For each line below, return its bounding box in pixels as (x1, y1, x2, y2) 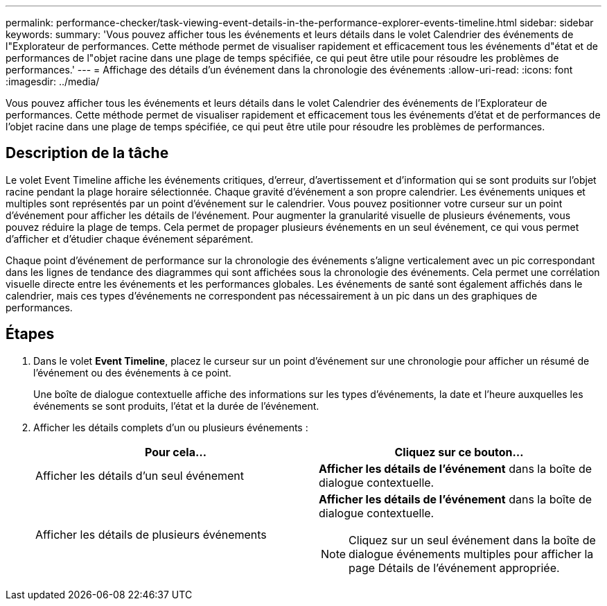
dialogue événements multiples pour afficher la (349, 546, 594, 561)
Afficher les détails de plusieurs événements (35, 527, 267, 542)
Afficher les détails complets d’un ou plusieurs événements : (33, 421, 308, 433)
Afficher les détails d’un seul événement (35, 468, 245, 483)
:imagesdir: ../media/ (6, 76, 100, 87)
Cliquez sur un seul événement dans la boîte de (349, 533, 596, 547)
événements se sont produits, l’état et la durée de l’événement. (33, 399, 319, 412)
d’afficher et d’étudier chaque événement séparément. (6, 232, 254, 245)
